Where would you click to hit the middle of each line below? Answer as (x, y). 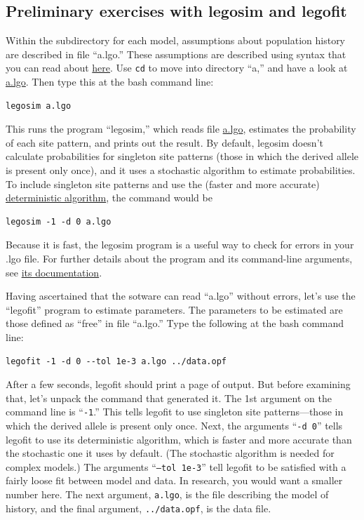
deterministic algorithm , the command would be (109, 198)
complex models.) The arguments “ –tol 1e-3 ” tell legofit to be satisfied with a (176, 466)
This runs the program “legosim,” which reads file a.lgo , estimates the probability (181, 129)
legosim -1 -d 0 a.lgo (59, 221)
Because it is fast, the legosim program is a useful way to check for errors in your (180, 245)
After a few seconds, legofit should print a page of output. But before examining (178, 384)
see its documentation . (54, 272)
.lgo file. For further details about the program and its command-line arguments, (179, 258)
